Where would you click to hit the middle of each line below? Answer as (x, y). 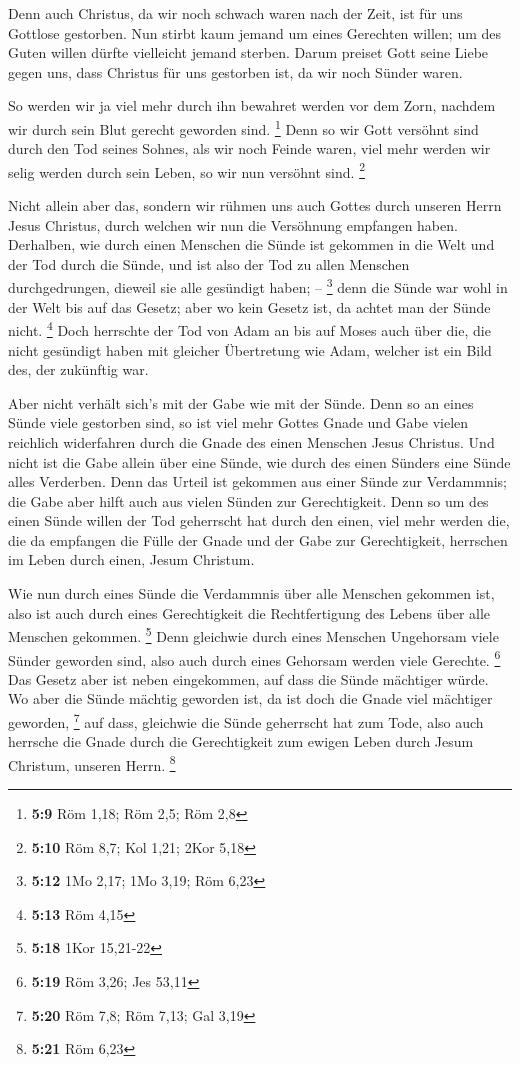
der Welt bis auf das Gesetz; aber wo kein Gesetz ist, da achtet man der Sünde (249, 306)
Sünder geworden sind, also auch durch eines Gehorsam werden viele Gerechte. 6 (254, 658)
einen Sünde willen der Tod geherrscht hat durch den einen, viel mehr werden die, (259, 520)
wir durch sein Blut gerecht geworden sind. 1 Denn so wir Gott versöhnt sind (243, 127)
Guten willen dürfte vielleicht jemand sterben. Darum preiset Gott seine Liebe (248, 52)
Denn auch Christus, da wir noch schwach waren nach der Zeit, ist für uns (235, 13)
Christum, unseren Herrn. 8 (92, 763)
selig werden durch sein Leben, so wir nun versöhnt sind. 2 (186, 170)
